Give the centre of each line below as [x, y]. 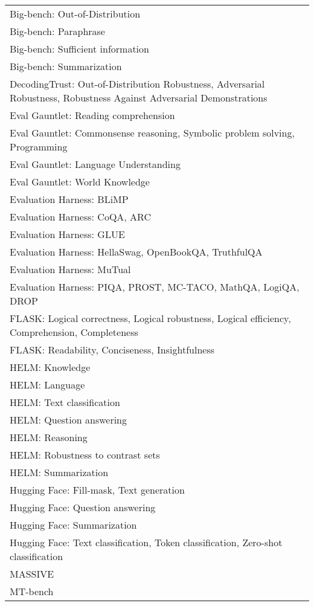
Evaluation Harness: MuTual [70, 269]
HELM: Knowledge [50, 367]
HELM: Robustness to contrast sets [85, 455]
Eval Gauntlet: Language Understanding [95, 164]
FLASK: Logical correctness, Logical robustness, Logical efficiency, [150, 318]
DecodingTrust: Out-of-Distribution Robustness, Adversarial [137, 84]
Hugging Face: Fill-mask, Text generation [97, 490]
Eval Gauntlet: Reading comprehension [92, 115]
